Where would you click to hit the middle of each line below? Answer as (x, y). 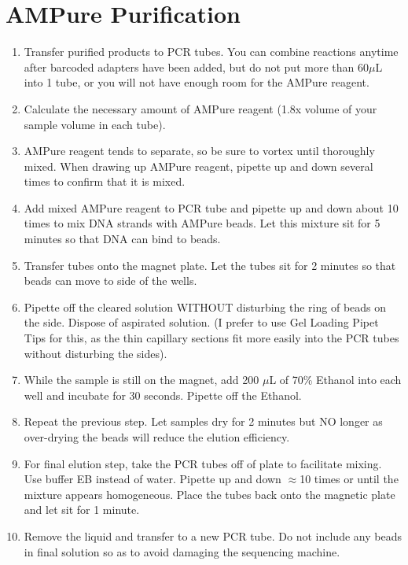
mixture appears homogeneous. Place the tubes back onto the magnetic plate (210, 494)
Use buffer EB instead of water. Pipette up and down (153, 479)
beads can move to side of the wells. (110, 281)
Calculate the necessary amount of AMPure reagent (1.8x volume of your (200, 108)
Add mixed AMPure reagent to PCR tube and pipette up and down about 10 (211, 207)
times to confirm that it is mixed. (105, 181)
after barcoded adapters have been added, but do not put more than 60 (196, 66)
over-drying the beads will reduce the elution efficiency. (157, 437)
